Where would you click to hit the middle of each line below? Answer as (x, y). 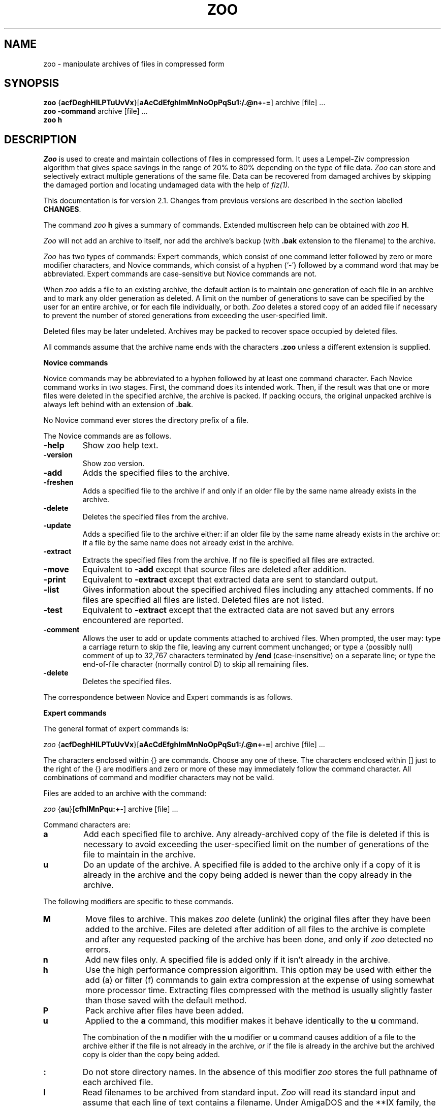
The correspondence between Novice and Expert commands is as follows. (168, 697)
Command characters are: (87, 825)
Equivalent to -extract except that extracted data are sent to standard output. (230, 580)
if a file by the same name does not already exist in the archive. (188, 543)
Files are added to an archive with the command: (125, 793)
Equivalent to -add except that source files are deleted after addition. (214, 570)
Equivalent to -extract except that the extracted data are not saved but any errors (239, 610)
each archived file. (118, 1082)
